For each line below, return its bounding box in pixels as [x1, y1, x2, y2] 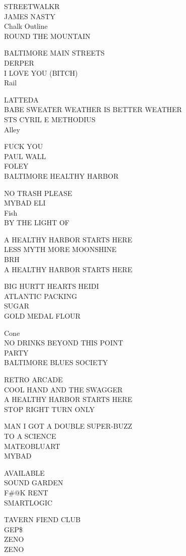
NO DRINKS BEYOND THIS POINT [4, 337, 123, 348]
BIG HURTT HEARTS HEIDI [4, 281, 99, 291]
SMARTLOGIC [4, 497, 53, 508]
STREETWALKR [4, 1, 60, 11]
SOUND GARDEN [4, 477, 63, 488]
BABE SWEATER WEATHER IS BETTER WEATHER [4, 104, 182, 115]
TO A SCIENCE [4, 430, 56, 441]
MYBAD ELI [4, 197, 46, 208]
